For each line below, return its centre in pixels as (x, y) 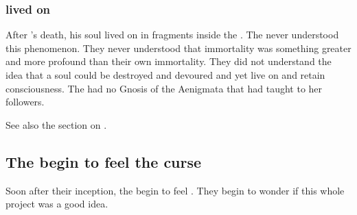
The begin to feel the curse (104, 161)
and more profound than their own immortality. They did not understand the (169, 61)
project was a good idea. (57, 204)
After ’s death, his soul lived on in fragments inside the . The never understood (172, 35)
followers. (25, 102)
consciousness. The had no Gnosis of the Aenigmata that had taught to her (164, 88)
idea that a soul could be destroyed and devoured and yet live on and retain (165, 75)
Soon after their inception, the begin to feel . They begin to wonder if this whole (175, 190)
